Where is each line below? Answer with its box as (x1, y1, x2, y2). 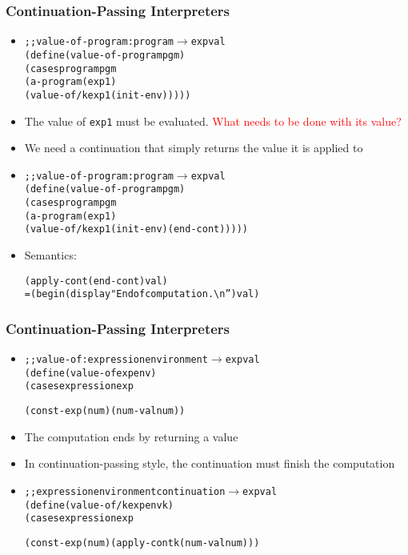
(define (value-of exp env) (24, 367, 157, 379)
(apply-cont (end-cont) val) (24, 275, 168, 287)
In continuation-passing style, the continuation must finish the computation (24, 455, 395, 472)
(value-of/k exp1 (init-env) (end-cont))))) (24, 223, 249, 235)
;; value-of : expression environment (24, 354, 208, 366)
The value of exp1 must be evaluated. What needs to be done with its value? (24, 112, 402, 129)
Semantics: (24, 247, 77, 263)
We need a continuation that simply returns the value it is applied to (24, 139, 363, 156)
